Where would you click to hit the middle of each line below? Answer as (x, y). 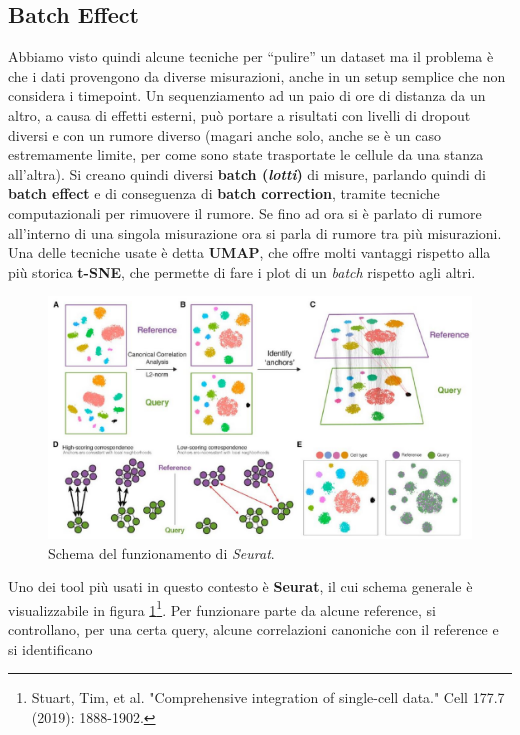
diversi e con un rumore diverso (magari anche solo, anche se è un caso (224, 134)
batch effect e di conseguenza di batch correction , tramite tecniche (224, 193)
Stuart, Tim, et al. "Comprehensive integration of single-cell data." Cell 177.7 (268, 697)
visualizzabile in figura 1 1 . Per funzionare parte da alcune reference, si (222, 608)
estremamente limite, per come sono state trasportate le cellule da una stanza (246, 154)
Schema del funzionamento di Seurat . (161, 552)
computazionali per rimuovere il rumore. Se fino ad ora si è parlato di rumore (245, 212)
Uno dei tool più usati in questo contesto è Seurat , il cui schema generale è (240, 586)
